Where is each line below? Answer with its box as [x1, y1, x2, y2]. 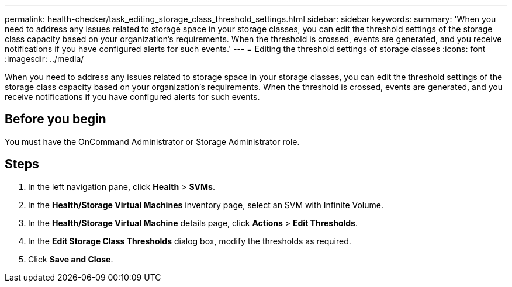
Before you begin [5, 112, 106, 127]
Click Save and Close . [28, 254, 113, 264]
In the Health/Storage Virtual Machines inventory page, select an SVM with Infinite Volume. [28, 199, 383, 210]
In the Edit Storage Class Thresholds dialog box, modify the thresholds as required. [28, 236, 351, 246]
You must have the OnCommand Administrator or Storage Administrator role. [5, 136, 300, 147]
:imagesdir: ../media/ [5, 54, 84, 64]
